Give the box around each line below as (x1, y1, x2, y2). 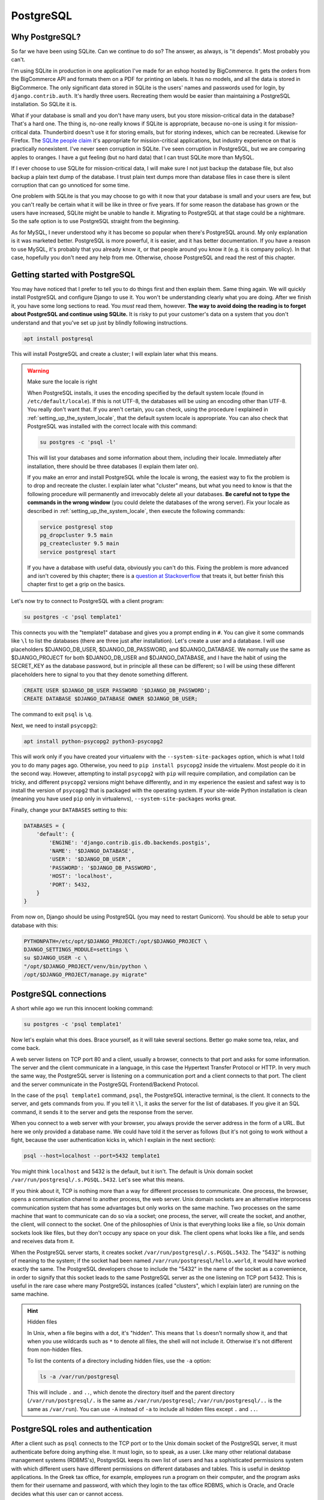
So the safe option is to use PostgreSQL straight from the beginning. (11, 218, 180, 225)
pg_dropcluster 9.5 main (40, 532, 113, 538)
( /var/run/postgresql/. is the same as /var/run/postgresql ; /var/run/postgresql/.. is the (27, 1397, 282, 1404)
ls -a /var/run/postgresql (40, 1373, 119, 1380)
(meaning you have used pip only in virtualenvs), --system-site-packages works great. (11, 795, 237, 802)
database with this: (11, 922, 58, 929)
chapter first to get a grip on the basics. (27, 581, 125, 588)
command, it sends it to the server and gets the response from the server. (11, 1108, 194, 1115)
